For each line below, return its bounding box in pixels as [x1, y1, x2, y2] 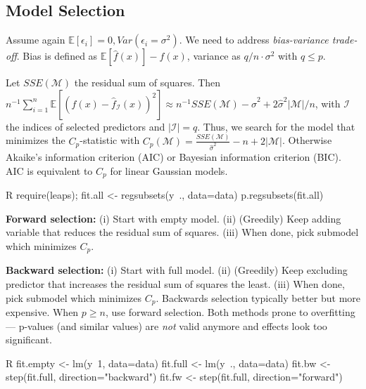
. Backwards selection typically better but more [156, 290, 360, 305]
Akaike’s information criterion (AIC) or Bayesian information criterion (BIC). [6, 150, 341, 164]
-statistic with [80, 133, 140, 147]
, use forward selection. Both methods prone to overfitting [105, 305, 355, 319]
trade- [332, 32, 358, 47]
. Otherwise [282, 133, 332, 147]
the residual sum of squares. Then [74, 75, 221, 90]
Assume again [6, 32, 65, 47]
